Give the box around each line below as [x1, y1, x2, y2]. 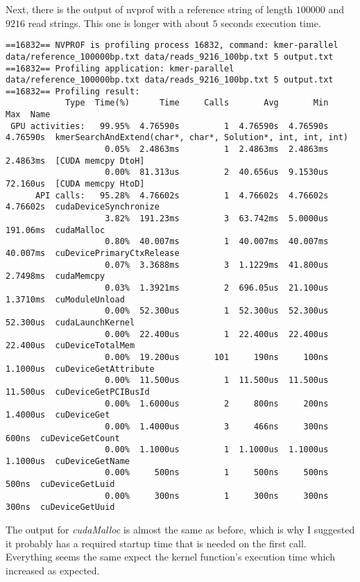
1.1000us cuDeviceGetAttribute [6, 363, 155, 374]
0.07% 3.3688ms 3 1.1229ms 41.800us [105, 259, 329, 270]
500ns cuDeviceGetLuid [6, 479, 115, 490]
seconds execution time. [221, 15, 321, 30]
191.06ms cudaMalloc [6, 225, 105, 235]
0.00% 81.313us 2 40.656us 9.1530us [105, 167, 329, 178]
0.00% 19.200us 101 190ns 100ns [105, 352, 329, 362]
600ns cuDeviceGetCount [6, 433, 120, 443]
